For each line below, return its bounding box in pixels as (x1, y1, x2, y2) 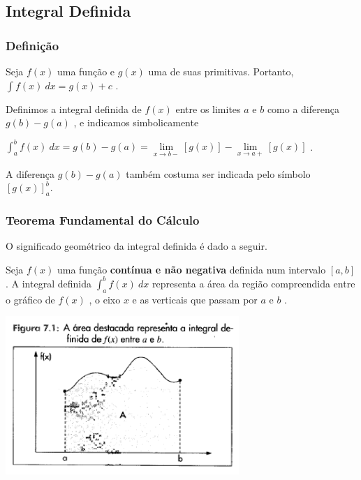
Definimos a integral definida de (6, 101, 142, 116)
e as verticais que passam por (132, 292, 258, 306)
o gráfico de (6, 292, 55, 306)
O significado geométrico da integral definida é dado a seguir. (6, 239, 267, 253)
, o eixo (89, 292, 121, 306)
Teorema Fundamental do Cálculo (6, 211, 200, 228)
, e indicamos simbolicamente (73, 115, 199, 130)
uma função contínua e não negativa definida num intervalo (57, 262, 326, 276)
